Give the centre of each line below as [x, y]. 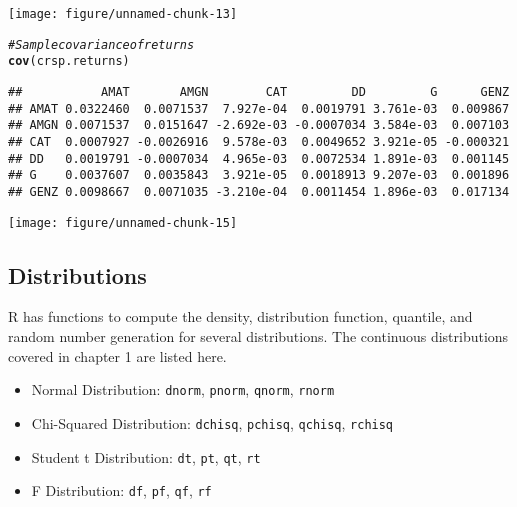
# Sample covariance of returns [101, 44]
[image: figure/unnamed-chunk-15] [123, 222]
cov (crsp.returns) [69, 61]
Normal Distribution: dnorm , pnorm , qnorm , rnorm [183, 389]
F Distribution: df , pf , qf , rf [121, 490]
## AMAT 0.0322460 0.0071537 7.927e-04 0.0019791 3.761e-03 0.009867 [259, 108]
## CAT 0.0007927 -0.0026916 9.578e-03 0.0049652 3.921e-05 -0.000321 [259, 141]
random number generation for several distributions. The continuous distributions [258, 336]
